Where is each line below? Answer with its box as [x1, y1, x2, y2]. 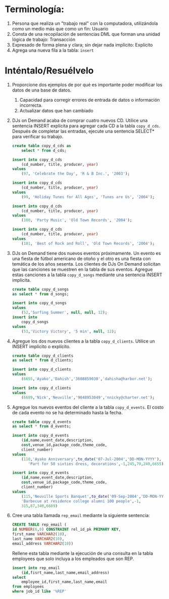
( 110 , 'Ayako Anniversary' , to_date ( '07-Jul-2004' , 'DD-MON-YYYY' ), [21, 456, 162, 461]
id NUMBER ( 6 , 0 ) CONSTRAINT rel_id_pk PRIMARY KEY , [12, 527, 121, 532]
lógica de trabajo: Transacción [12, 36, 76, 42]
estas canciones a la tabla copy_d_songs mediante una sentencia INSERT [12, 272, 162, 278]
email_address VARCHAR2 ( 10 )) [12, 541, 74, 546]
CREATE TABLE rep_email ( [12, 522, 67, 527]
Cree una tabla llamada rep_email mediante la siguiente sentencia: [12, 512, 150, 519]
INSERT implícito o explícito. [12, 343, 71, 350]
